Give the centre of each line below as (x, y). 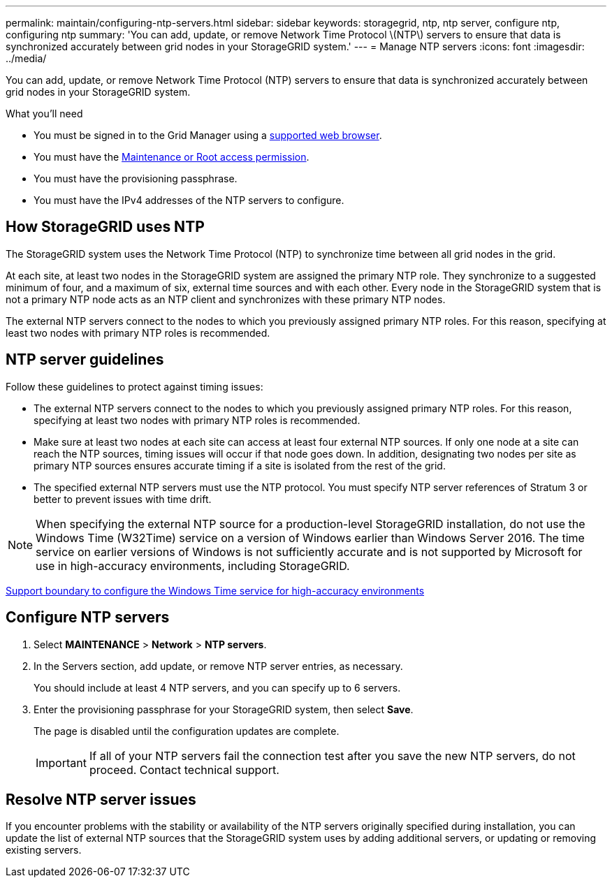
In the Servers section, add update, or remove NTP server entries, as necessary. (218, 666)
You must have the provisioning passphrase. (136, 178)
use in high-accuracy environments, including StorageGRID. (193, 565)
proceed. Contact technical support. (184, 769)
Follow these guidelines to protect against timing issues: (134, 386)
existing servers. (44, 850)
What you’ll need (44, 114)
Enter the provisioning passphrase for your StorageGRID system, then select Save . (224, 709)
